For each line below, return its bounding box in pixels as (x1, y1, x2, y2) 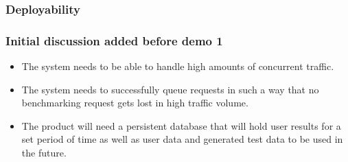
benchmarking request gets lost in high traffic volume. (21, 95, 248, 110)
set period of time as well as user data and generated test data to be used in (21, 132, 343, 146)
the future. (21, 146, 67, 160)
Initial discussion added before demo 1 (5, 32, 223, 49)
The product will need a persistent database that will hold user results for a (21, 118, 341, 132)
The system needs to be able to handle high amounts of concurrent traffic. (21, 59, 334, 73)
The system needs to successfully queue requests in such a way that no (21, 82, 319, 96)
